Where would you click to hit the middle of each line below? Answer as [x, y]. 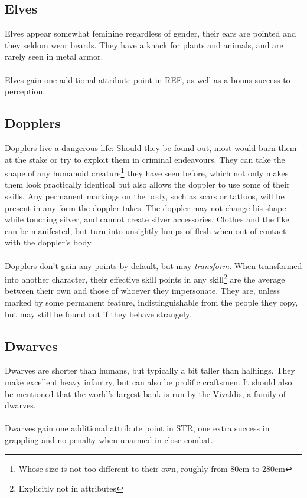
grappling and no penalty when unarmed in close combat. [109, 439]
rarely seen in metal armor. [54, 56]
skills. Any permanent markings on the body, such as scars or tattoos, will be [145, 196]
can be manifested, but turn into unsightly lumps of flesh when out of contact [146, 230]
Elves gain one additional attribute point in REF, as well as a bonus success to [148, 79]
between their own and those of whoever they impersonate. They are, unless [142, 291]
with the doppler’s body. [49, 242]
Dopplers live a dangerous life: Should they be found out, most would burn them [151, 147]
